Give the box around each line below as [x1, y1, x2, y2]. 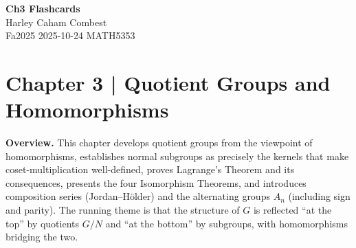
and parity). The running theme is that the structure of [5, 203, 240, 217]
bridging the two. [5, 229, 78, 244]
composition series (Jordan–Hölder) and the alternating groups [5, 189, 270, 203]
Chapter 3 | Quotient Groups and [5, 68, 331, 96]
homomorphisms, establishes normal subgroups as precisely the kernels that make [5, 148, 349, 163]
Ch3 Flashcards [5, 1, 80, 15]
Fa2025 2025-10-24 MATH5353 [5, 28, 135, 43]
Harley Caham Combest [5, 14, 107, 29]
